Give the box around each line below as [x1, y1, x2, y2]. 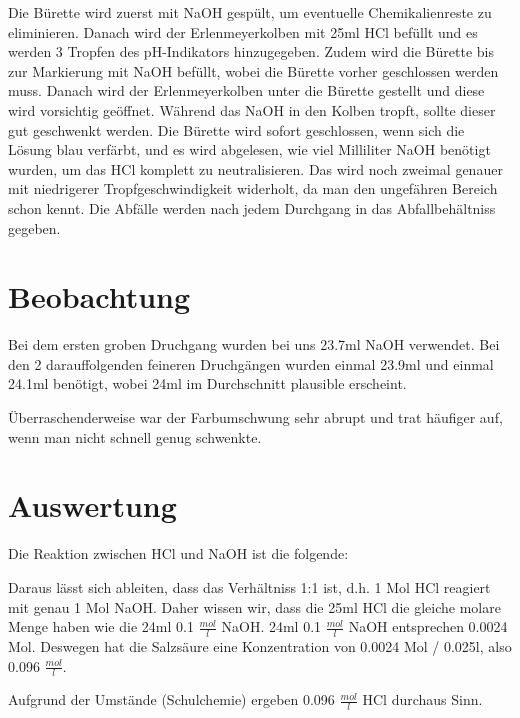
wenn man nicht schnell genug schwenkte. [8, 426, 262, 447]
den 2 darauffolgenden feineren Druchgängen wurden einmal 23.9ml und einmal [8, 353, 494, 374]
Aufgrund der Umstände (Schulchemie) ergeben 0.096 [8, 689, 335, 710]
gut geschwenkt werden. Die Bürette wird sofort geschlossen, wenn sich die [8, 119, 465, 140]
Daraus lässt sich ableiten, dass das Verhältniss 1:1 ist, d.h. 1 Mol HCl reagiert [8, 576, 491, 597]
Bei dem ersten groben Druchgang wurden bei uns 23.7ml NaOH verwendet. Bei [8, 334, 500, 355]
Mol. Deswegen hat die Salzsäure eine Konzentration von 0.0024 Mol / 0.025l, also [8, 635, 512, 656]
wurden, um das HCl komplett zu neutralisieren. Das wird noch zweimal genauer [8, 158, 503, 179]
